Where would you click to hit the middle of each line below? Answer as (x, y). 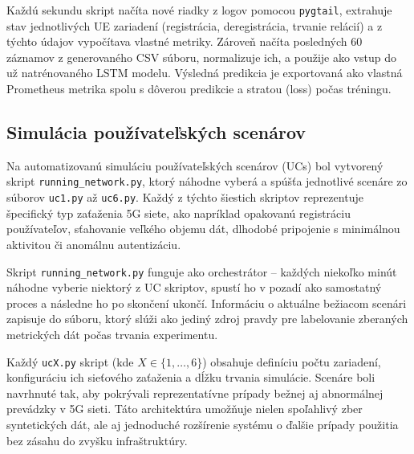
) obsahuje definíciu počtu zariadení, (292, 361)
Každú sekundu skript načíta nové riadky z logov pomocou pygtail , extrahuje (199, 10)
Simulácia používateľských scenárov (156, 132)
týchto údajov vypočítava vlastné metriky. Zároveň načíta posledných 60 (185, 41)
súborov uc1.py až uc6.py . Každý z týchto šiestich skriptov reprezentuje (185, 197)
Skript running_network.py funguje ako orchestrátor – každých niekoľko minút (202, 271)
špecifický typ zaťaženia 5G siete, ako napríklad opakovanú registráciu (179, 213)
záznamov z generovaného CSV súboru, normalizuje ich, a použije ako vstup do (201, 57)
